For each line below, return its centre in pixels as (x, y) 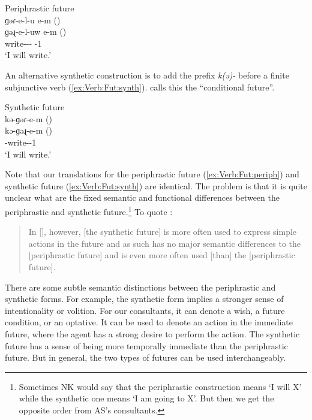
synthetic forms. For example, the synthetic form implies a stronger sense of (144, 299)
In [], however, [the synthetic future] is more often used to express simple (163, 232)
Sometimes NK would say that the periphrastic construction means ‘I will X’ (160, 386)
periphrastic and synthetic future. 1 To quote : (89, 210)
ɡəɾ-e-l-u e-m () (33, 19)
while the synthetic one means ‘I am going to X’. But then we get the (146, 398)
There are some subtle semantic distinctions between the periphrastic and (140, 287)
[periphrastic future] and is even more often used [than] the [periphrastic (162, 255)
